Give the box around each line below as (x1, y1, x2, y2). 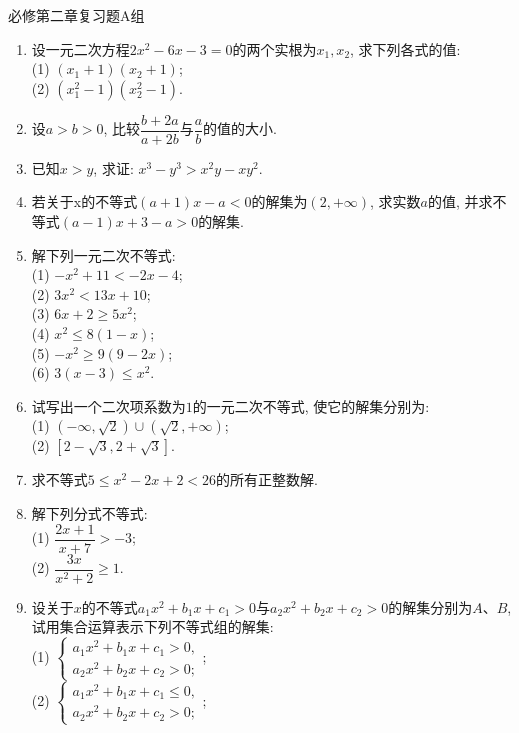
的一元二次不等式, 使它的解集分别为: (192, 395, 430, 416)
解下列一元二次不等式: (31, 244, 176, 265)
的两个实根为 (232, 38, 317, 59)
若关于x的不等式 (31, 191, 138, 212)
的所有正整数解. (216, 469, 318, 490)
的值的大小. (203, 118, 277, 139)
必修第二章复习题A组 (8, 5, 145, 25)
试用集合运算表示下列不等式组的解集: (31, 616, 274, 637)
